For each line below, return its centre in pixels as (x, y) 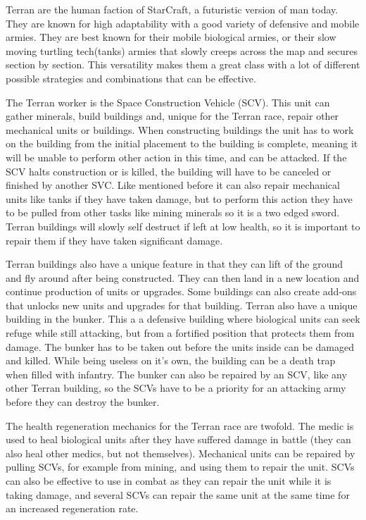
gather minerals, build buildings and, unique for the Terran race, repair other (172, 116)
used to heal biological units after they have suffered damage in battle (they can (178, 439)
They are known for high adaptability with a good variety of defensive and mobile (183, 23)
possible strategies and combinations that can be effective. (131, 78)
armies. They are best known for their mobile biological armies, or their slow (171, 37)
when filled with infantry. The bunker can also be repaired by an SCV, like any (176, 374)
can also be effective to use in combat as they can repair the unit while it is (169, 481)
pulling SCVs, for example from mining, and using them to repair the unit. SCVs (180, 467)
